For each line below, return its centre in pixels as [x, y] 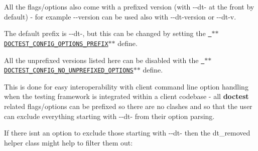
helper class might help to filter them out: [69, 142]
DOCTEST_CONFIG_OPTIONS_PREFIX [56, 44]
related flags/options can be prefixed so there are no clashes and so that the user [128, 106]
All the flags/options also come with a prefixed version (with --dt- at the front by [129, 6]
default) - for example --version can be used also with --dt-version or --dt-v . [120, 16]
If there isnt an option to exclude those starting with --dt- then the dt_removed [127, 133]
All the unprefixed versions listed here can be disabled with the [101, 60]
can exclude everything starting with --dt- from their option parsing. [109, 116]
